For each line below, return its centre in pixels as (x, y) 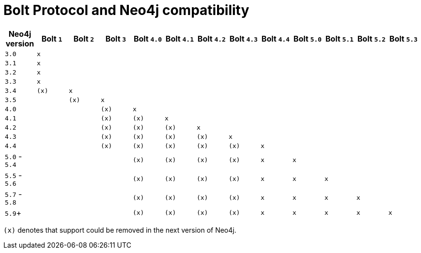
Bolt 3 (116, 38)
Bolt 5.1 (339, 38)
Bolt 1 (52, 38)
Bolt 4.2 (211, 38)
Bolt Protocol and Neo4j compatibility (126, 10)
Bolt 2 (84, 38)
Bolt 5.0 (307, 38)
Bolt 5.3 (403, 38)
